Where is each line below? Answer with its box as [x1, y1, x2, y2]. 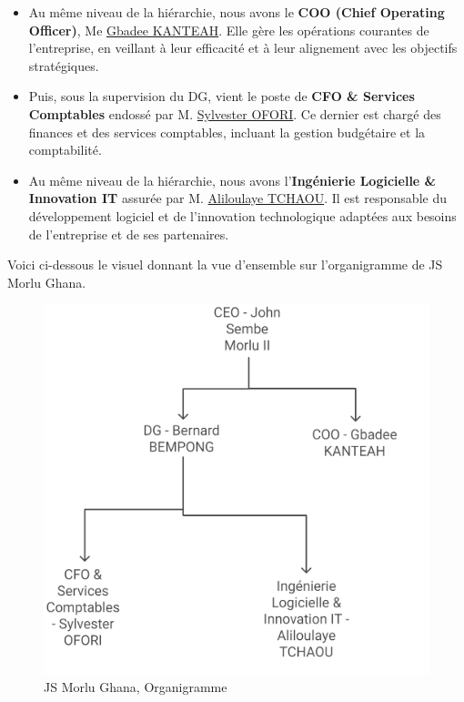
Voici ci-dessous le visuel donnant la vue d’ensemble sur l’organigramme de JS [7, 255, 443, 274]
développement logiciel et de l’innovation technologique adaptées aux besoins [28, 206, 457, 225]
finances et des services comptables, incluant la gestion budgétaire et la [28, 122, 426, 141]
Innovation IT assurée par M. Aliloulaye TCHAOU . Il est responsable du [28, 188, 447, 208]
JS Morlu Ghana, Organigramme [44, 677, 227, 697]
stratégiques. [28, 56, 99, 75]
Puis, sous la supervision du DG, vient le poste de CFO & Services [28, 86, 415, 106]
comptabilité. [28, 140, 102, 159]
